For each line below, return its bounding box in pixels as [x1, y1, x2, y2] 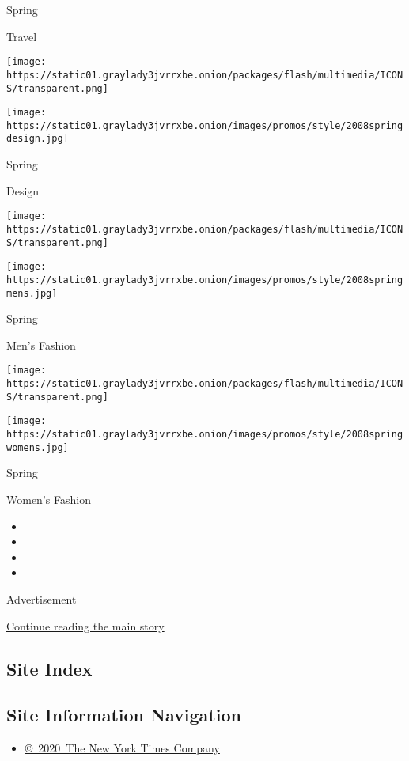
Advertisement [6, 590, 77, 607]
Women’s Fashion [6, 490, 91, 507]
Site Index [6, 656, 93, 680]
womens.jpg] [6, 441, 69, 453]
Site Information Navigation [6, 702, 241, 727]
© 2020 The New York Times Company [25, 740, 220, 756]
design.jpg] [6, 133, 69, 145]
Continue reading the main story [6, 617, 165, 634]
